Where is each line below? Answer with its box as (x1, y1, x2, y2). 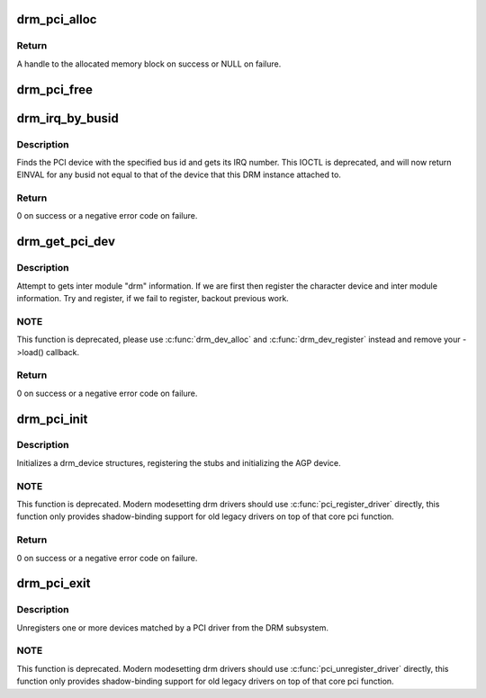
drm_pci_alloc (16, 12, 97, 27)
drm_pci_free (16, 82, 94, 97)
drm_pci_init (16, 411, 88, 426)
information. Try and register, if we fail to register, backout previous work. (16, 293, 290, 304)
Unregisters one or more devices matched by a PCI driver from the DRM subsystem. (16, 622, 328, 633)
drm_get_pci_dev (16, 234, 116, 249)
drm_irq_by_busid (16, 111, 119, 126)
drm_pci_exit (16, 576, 91, 591)
